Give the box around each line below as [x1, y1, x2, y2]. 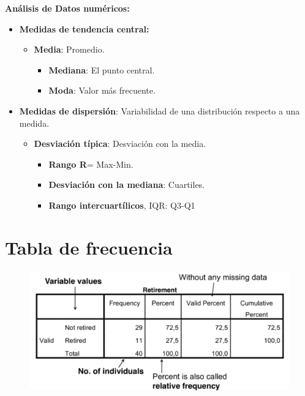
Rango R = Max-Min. [48, 157, 134, 170]
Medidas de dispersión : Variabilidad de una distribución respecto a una [19, 104, 300, 117]
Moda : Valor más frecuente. [48, 84, 156, 97]
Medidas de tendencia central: [19, 22, 149, 35]
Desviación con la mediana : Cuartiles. [48, 178, 205, 191]
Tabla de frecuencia [5, 234, 173, 260]
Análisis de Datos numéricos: [5, 2, 130, 14]
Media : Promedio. [34, 43, 105, 56]
